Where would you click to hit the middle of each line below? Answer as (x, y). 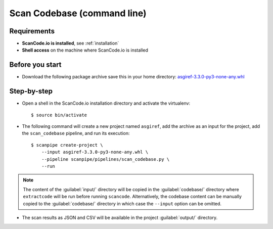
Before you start (35, 65)
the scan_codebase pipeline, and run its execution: (76, 133)
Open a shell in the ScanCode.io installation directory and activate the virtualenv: (106, 103)
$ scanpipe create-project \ (67, 145)
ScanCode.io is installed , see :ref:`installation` (71, 43)
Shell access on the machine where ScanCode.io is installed (85, 50)
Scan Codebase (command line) (78, 13)
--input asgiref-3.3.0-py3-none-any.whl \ (95, 152)
